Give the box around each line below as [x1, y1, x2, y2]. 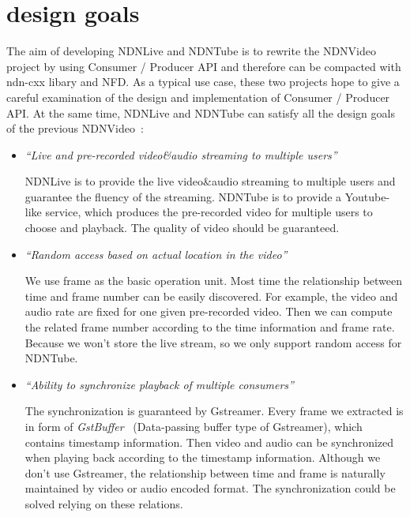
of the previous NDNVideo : [6, 120, 144, 137]
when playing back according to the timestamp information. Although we [24, 449, 381, 466]
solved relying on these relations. [24, 495, 183, 511]
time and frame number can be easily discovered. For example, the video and [24, 287, 398, 304]
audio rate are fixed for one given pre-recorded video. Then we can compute [24, 303, 393, 320]
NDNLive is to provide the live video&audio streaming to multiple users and [24, 173, 396, 189]
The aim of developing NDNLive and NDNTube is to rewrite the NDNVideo [6, 43, 376, 59]
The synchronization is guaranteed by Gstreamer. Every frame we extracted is [24, 403, 404, 419]
